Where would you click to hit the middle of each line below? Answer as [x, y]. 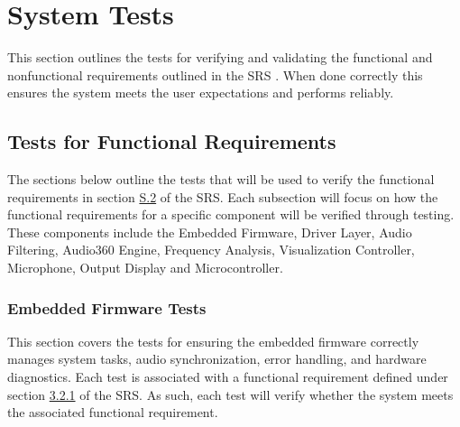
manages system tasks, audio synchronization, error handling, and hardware [217, 359]
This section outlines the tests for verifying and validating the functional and [220, 57]
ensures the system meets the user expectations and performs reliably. [201, 93]
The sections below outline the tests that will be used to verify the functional [221, 179]
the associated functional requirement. [113, 412]
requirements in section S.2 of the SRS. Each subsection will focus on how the [223, 196]
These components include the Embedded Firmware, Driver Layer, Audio [210, 232]
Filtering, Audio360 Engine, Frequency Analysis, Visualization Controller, [211, 250]
